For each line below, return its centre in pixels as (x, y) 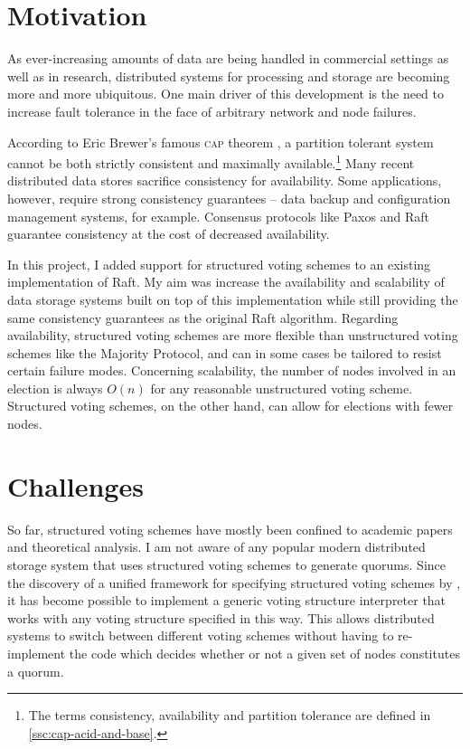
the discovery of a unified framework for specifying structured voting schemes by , (234, 582)
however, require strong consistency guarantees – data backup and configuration (229, 198)
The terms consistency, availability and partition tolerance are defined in (230, 715)
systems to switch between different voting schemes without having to (201, 635)
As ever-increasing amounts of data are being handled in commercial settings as (228, 58)
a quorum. (36, 671)
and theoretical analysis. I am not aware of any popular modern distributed (216, 547)
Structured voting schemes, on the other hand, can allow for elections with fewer (230, 406)
